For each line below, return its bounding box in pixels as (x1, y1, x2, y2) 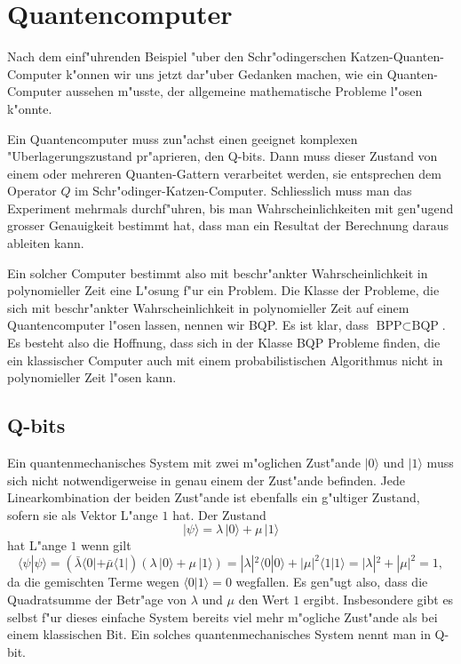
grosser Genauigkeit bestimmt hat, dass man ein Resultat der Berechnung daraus (7, 216, 449, 235)
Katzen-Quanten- (350, 47, 444, 66)
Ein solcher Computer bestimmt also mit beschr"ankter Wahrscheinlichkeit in (7, 263, 428, 282)
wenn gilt (81, 536, 131, 555)
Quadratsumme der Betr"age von (7, 590, 187, 609)
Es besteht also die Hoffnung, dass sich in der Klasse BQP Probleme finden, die (7, 333, 441, 352)
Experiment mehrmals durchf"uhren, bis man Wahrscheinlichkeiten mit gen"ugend (7, 198, 454, 217)
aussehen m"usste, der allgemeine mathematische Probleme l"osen (66, 82, 423, 100)
